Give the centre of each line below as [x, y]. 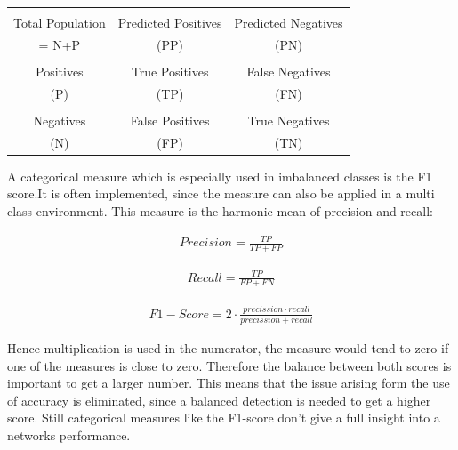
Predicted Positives [170, 22]
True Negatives [289, 120]
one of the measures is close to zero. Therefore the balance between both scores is [229, 365]
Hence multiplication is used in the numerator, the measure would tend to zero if [228, 348]
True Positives [170, 71]
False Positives [170, 120]
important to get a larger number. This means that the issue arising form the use [229, 383]
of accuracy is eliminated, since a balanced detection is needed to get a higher [219, 400]
